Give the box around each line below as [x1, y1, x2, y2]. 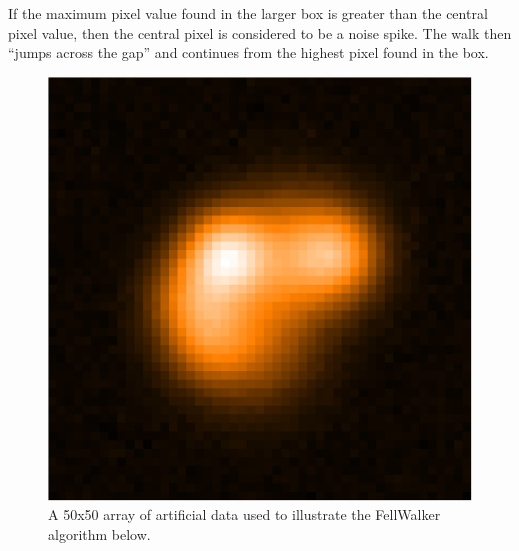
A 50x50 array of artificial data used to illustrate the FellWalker [48, 504, 441, 525]
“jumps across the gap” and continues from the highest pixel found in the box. [8, 42, 489, 63]
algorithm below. [48, 523, 151, 544]
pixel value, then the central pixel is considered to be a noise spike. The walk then [8, 22, 512, 43]
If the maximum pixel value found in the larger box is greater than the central [8, 3, 488, 23]
